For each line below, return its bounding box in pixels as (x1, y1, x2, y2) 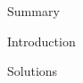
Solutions (7, 62, 58, 80)
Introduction (7, 31, 76, 50)
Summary (7, 2, 60, 20)
